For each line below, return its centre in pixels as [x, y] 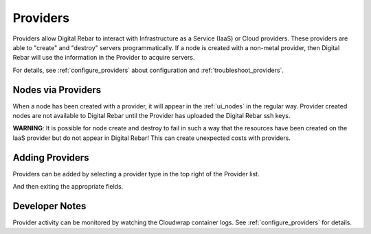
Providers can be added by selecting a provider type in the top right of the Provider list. [136, 174]
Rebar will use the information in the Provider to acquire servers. [104, 58]
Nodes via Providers [57, 90]
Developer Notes [49, 206]
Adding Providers [51, 157]
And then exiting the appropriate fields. [68, 187]
